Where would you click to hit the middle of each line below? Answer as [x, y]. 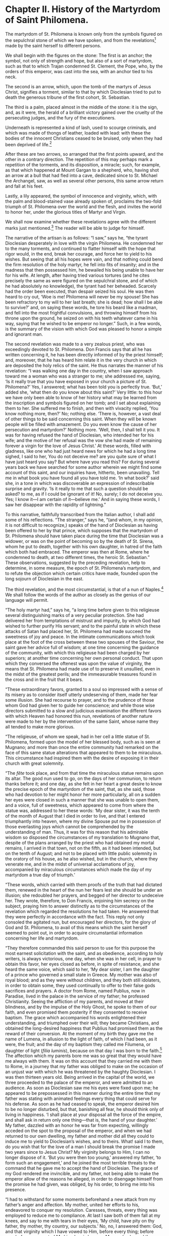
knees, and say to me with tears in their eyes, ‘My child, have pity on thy [80, 1221]
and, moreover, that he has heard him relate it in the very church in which [81, 360]
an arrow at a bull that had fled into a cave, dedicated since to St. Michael [81, 175]
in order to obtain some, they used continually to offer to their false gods [80, 985]
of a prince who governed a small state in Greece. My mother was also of [81, 974]
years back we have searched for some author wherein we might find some [83, 467]
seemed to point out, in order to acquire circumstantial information [74, 933]
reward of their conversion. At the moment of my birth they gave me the [80, 1033]
